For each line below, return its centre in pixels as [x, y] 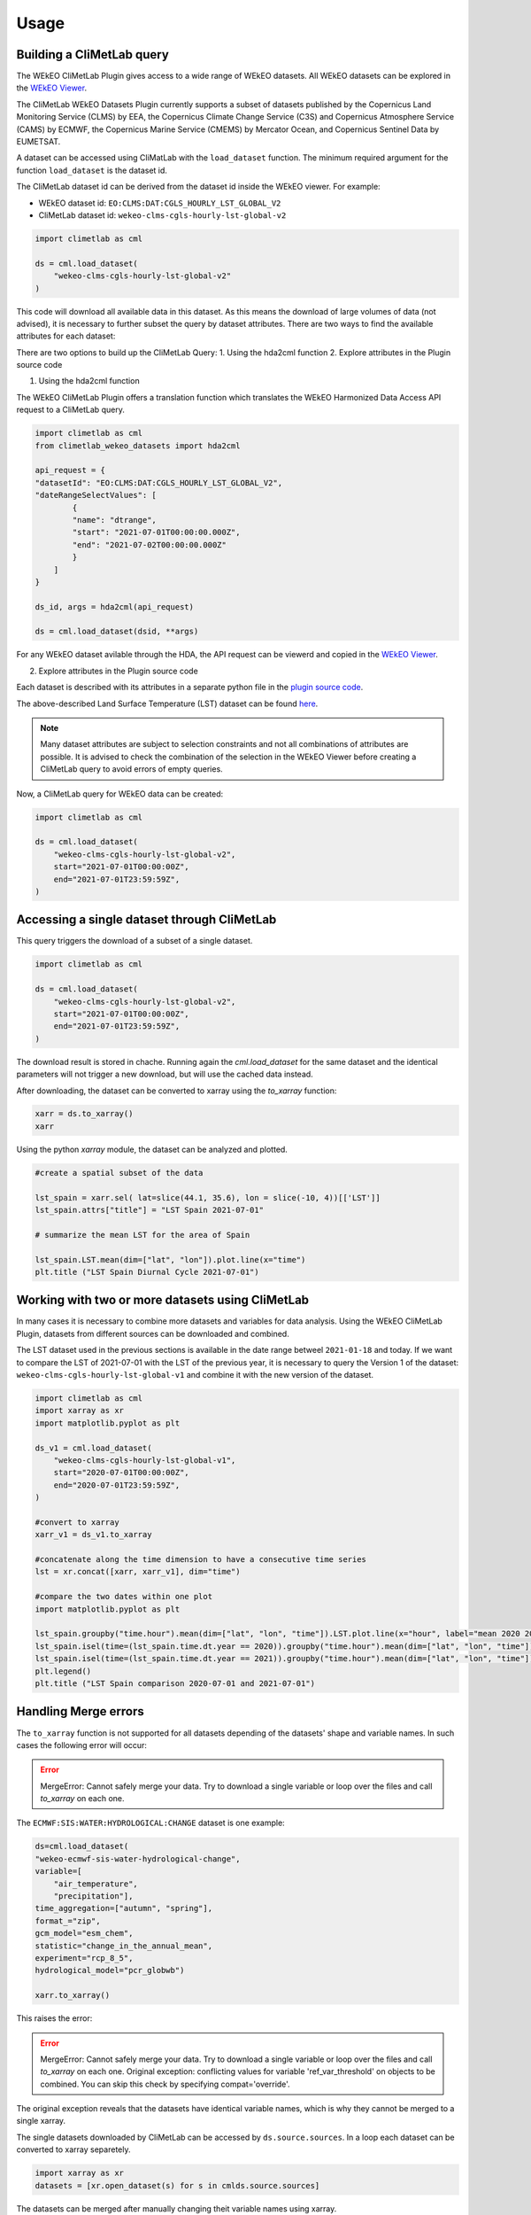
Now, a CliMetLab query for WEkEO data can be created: [120, 794]
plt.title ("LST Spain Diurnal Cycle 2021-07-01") [147, 1272]
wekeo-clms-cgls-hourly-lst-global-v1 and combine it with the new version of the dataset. [195, 1375]
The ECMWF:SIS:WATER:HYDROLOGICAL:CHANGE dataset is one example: [150, 1823]
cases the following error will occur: [82, 1745]
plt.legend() [63, 1671]
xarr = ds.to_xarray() [84, 1114]
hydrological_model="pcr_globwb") [110, 1970]
